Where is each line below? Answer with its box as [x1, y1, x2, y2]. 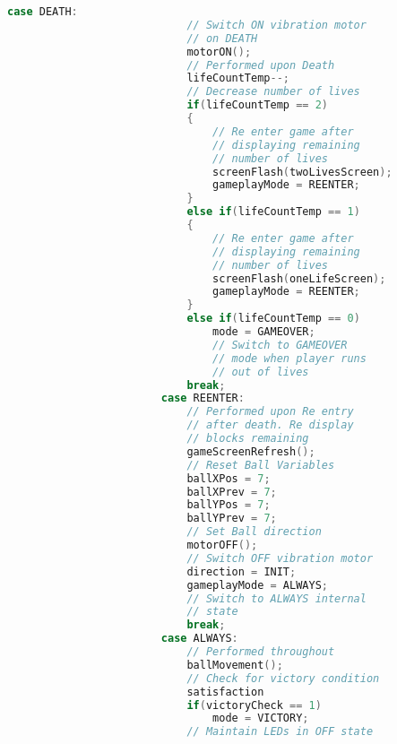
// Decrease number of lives [186, 85, 360, 99]
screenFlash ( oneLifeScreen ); [212, 272, 386, 285]
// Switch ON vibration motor [186, 18, 367, 31]
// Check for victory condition [186, 671, 380, 685]
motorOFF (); [186, 539, 258, 551]
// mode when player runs [212, 351, 367, 365]
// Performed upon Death [186, 58, 335, 72]
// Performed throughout [186, 645, 335, 658]
